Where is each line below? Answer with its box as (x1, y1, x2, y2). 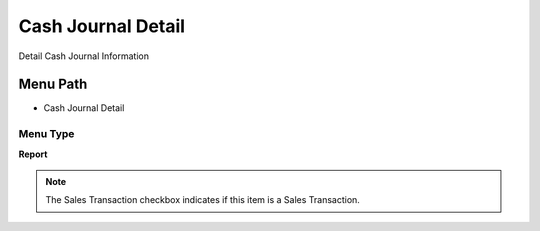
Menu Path (18, 76, 88, 93)
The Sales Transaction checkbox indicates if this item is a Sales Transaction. (45, 194, 360, 206)
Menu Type (18, 127, 75, 141)
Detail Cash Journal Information (18, 50, 150, 62)
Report (18, 148, 48, 160)
